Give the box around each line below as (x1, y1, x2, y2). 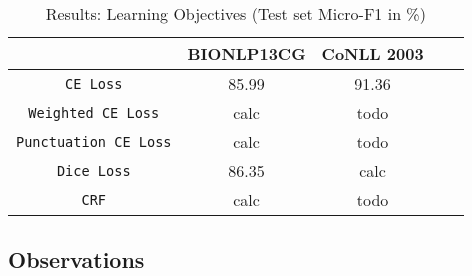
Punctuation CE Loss (16, 133, 172, 150)
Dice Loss (56, 162, 131, 179)
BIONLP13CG (187, 42, 306, 65)
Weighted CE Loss (28, 104, 160, 121)
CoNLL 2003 (321, 42, 424, 65)
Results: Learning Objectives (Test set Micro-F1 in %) (45, 2, 426, 25)
